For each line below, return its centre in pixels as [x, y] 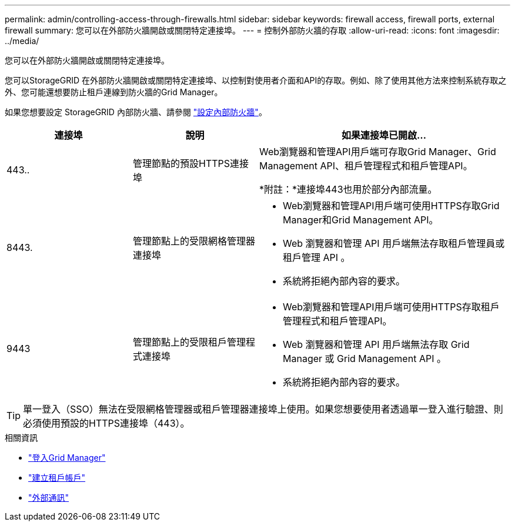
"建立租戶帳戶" [57, 478]
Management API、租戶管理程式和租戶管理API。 [366, 166]
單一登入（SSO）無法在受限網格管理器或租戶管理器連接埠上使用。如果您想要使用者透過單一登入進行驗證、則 [263, 409]
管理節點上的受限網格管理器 [194, 241]
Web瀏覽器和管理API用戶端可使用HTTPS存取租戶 [391, 307]
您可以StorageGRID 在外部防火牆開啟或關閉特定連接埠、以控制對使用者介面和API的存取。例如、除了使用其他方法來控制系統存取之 [256, 80]
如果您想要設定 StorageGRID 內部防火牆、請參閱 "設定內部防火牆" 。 [136, 112]
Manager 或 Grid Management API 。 [364, 359]
